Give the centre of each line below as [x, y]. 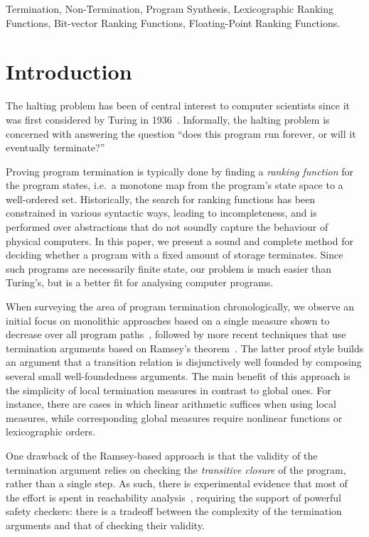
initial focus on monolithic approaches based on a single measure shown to [168, 320]
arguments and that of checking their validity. [105, 525]
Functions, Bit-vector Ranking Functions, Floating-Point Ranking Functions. [173, 22]
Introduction [69, 71]
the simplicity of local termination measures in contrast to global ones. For [169, 390]
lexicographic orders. [50, 432]
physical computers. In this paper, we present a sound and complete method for [180, 240]
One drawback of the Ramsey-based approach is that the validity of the [162, 455]
